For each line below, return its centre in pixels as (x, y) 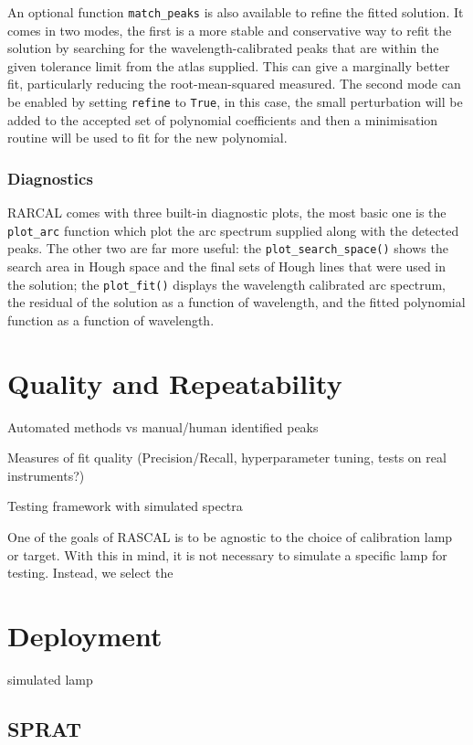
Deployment (85, 635)
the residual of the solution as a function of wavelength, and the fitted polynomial (236, 302)
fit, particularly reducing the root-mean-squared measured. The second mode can (234, 84)
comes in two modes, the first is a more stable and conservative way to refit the (230, 30)
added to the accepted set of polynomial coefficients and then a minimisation (223, 119)
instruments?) (46, 475)
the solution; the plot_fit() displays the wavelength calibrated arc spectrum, (226, 284)
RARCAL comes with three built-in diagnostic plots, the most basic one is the (227, 213)
